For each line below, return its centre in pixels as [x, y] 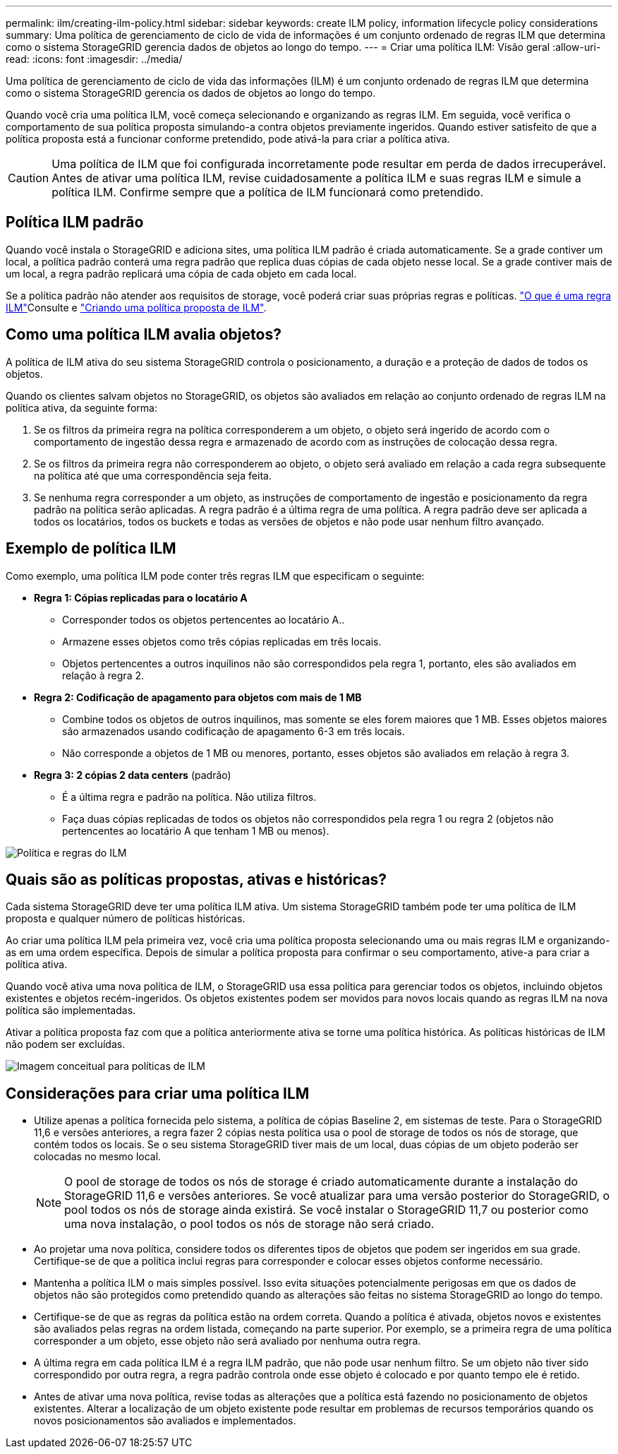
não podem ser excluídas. [66, 1044]
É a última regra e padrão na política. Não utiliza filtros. [189, 797]
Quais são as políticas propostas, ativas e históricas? [196, 879]
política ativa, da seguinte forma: [81, 407]
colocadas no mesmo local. [98, 1157]
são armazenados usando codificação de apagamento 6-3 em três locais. [234, 731]
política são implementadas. [71, 1011]
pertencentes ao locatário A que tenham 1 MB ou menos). [196, 830]
